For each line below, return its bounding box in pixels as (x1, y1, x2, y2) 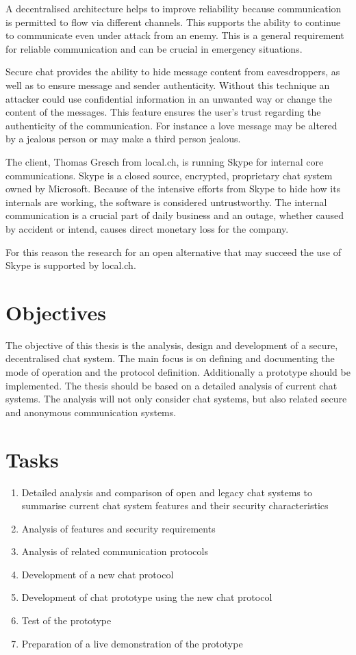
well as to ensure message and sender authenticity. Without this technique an (5, 77, 330, 92)
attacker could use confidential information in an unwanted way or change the (5, 91, 332, 105)
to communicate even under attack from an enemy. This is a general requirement (5, 28, 344, 42)
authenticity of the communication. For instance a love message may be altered (5, 118, 338, 132)
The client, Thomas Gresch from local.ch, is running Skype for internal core (5, 154, 324, 168)
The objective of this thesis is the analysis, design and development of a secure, (5, 337, 338, 352)
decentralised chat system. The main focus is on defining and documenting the (5, 351, 335, 365)
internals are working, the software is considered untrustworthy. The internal (5, 194, 327, 209)
